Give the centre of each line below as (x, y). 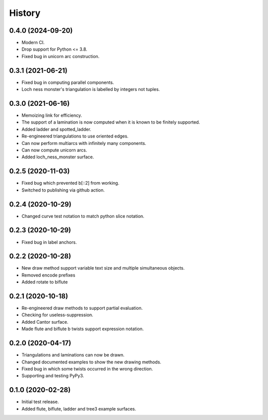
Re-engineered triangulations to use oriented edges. (75, 136)
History (25, 13)
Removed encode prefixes (48, 275)
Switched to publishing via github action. (63, 190)
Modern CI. (33, 43)
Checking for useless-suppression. (58, 315)
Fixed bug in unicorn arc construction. (61, 56)
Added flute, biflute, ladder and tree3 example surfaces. (79, 409)
